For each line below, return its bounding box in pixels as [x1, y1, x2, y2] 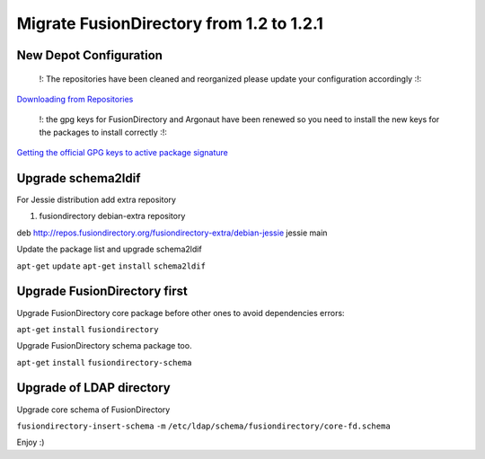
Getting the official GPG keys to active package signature [16, 147, 228, 158]
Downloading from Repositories [16, 93, 134, 104]
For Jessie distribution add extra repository [16, 194, 177, 206]
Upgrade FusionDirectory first [16, 284, 188, 299]
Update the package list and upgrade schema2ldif [16, 243, 202, 255]
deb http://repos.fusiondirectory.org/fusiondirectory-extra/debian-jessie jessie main [16, 227, 328, 238]
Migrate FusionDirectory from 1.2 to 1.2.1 [16, 13, 323, 33]
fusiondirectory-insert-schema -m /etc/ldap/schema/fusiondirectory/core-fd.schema [16, 420, 391, 431]
